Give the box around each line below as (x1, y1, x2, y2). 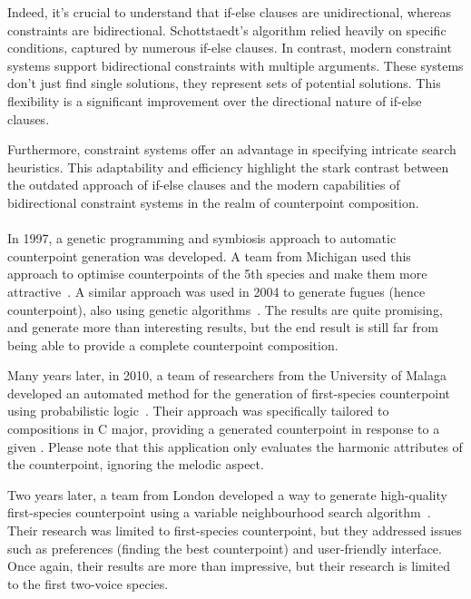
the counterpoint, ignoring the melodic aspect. (7, 455, 264, 474)
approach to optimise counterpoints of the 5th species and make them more (7, 264, 427, 283)
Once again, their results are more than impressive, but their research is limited (7, 556, 451, 575)
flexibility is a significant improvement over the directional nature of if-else (7, 91, 422, 110)
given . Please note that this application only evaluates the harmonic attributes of (7, 437, 463, 456)
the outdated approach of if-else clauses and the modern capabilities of (7, 175, 400, 194)
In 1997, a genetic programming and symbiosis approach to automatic (7, 229, 397, 248)
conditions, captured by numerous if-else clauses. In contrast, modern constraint (7, 38, 452, 57)
